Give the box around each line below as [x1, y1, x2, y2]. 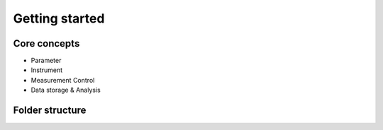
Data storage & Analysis [30, 85, 101, 95]
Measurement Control [30, 76, 95, 84]
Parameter [30, 57, 62, 65]
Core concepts [13, 37, 80, 49]
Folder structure [13, 105, 87, 117]
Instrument [30, 66, 63, 74]
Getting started [13, 11, 105, 26]
